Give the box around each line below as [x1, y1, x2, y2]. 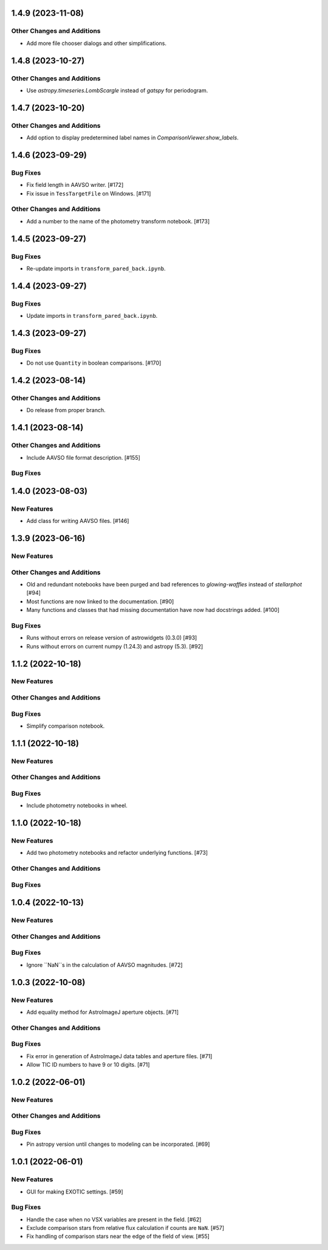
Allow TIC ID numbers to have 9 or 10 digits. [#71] [26, 1061, 150, 1069]
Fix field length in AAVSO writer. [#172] [26, 181, 124, 189]
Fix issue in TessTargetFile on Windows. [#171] [26, 189, 151, 197]
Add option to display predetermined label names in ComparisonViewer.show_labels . [26, 134, 239, 141]
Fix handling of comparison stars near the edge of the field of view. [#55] [26, 1233, 210, 1240]
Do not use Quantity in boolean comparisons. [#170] [26, 359, 162, 367]
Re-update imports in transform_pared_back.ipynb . [26, 265, 166, 272]
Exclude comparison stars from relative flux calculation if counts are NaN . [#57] [26, 1224, 225, 1232]
